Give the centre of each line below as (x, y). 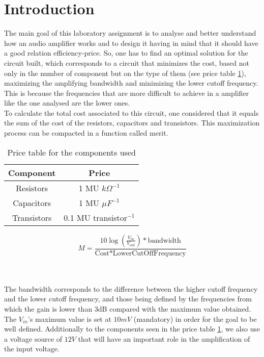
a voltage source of (33, 338)
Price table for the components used (71, 152)
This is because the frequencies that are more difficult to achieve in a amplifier (127, 93)
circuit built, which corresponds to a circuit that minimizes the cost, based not (127, 62)
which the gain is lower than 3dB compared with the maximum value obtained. (128, 309)
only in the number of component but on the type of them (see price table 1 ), (125, 73)
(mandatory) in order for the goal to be (195, 318)
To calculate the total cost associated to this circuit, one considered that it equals (131, 112)
